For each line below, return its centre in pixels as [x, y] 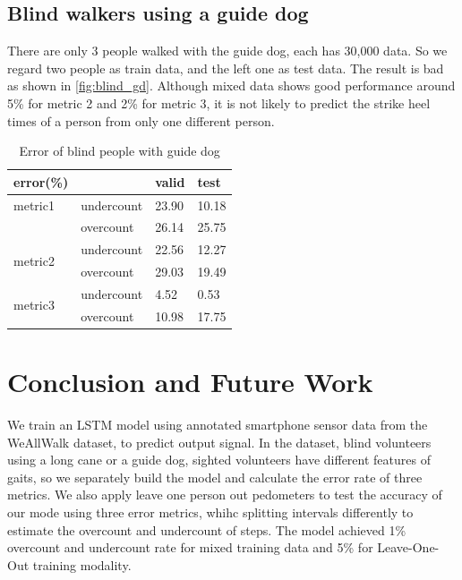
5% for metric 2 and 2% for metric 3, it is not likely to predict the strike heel [219, 102]
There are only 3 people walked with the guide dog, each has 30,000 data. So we [227, 51]
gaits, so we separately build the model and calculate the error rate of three [215, 477]
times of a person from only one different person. [141, 120]
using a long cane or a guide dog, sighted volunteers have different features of [219, 460]
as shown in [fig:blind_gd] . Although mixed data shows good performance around [231, 85]
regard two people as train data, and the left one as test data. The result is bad [226, 68]
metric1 [34, 205]
